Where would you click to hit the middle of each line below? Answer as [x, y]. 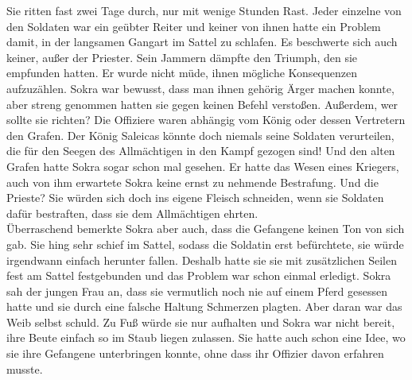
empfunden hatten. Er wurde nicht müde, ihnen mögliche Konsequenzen [182, 73]
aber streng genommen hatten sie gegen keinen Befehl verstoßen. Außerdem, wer [202, 104]
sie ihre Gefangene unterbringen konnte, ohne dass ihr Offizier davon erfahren [195, 353]
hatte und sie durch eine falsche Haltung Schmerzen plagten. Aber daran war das [204, 306]
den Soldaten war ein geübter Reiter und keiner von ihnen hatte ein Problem [194, 26]
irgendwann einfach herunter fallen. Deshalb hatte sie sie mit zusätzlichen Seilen [202, 260]
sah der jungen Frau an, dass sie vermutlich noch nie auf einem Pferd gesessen [197, 291]
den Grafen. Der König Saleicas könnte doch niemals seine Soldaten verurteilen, [200, 135]
